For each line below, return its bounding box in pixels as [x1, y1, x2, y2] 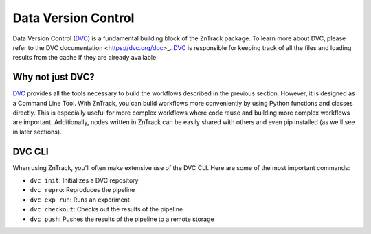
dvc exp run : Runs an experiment [30, 196, 130, 204]
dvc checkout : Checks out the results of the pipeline [30, 205, 183, 213]
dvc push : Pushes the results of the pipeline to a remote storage [30, 215, 214, 223]
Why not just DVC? [12, 71, 95, 83]
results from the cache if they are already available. [12, 54, 158, 62]
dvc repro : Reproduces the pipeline [30, 186, 135, 194]
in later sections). [12, 128, 62, 136]
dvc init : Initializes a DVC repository [30, 176, 139, 185]
